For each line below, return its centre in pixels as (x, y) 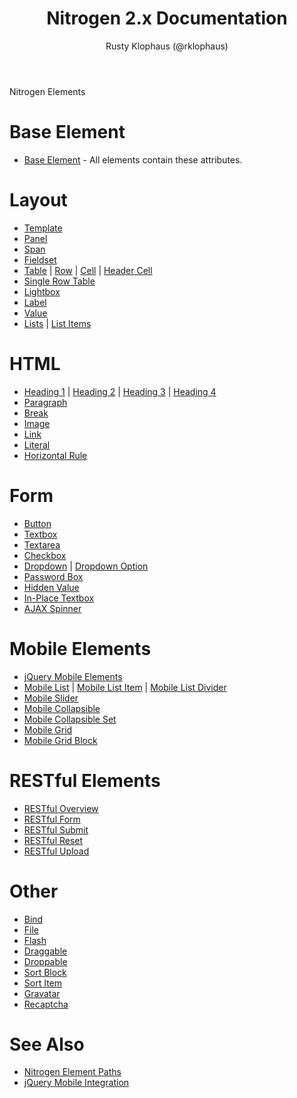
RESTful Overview (61, 808)
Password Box (53, 576)
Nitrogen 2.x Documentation (167, 18)
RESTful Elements (85, 780)
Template (43, 228)
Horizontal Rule (55, 455)
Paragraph (45, 402)
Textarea (42, 544)
